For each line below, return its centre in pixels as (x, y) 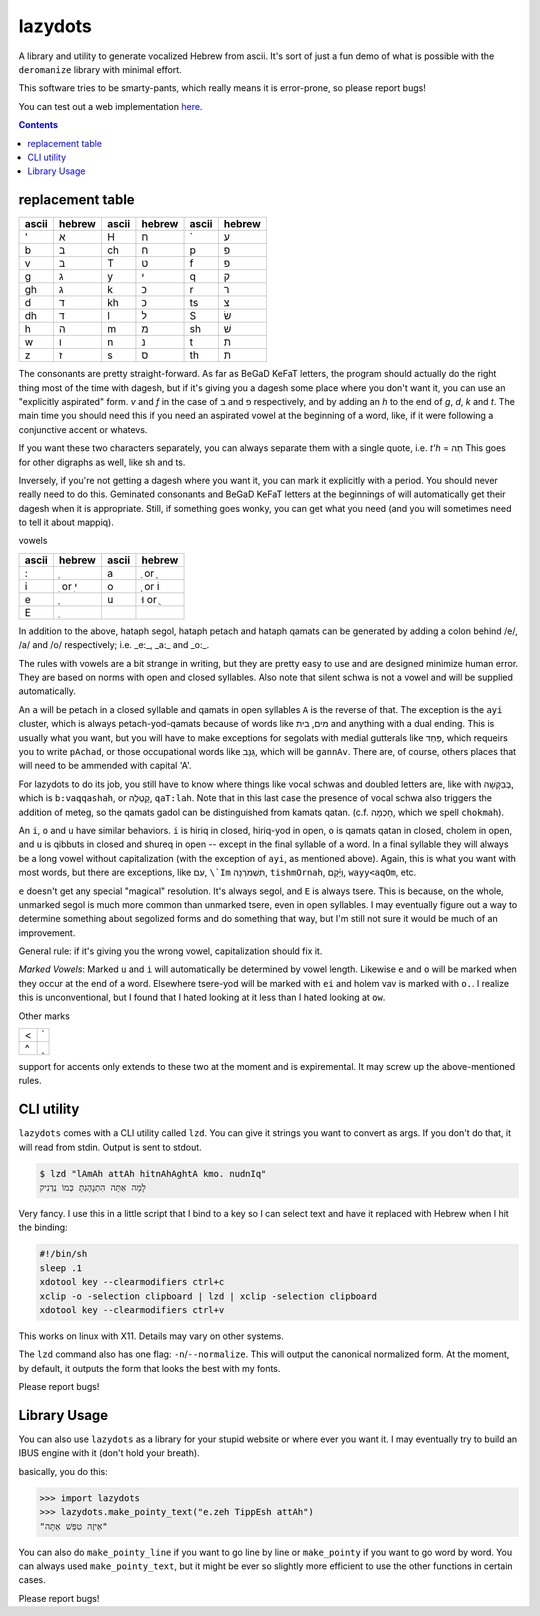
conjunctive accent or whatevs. (83, 429)
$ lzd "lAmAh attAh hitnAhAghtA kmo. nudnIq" (153, 1173)
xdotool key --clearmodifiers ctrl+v (132, 1310)
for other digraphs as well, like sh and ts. (102, 462)
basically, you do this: (63, 1471)
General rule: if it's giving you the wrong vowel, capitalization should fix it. (170, 951)
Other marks (44, 1016)
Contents (38, 125)
